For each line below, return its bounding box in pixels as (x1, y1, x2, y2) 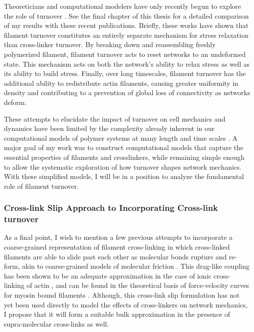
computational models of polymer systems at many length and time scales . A (4, 132, 238, 143)
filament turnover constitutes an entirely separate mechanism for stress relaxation (4, 29, 249, 40)
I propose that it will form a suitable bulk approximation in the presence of (4, 309, 231, 319)
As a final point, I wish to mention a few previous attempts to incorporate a (4, 232, 233, 242)
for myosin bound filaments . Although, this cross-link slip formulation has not (4, 289, 240, 300)
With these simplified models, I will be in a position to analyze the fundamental (4, 171, 244, 181)
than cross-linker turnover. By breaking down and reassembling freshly (4, 39, 216, 50)
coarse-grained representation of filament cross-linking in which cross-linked (4, 242, 230, 252)
